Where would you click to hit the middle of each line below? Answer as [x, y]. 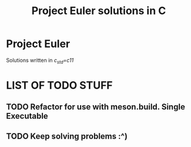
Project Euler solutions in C [99, 11]
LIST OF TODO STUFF [59, 85]
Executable [27, 116]
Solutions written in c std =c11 [40, 61]
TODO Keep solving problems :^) [67, 136]
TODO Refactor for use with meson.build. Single [95, 107]
